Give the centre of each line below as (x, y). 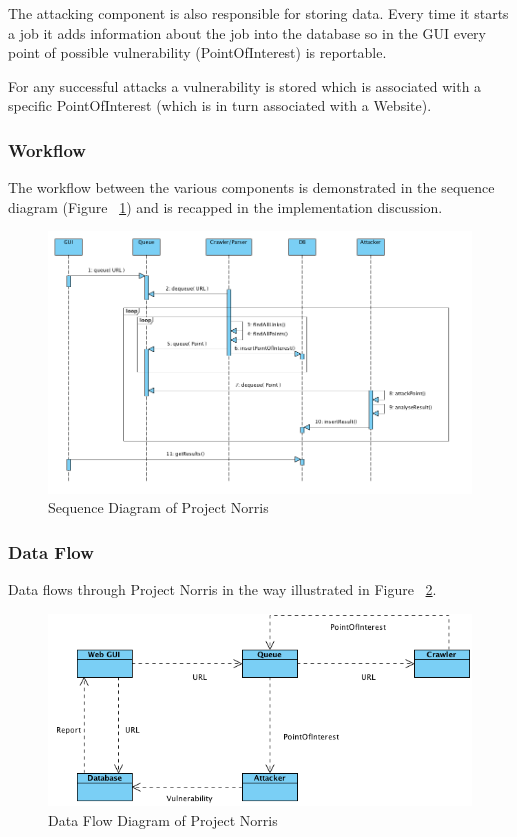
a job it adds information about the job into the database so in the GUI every (247, 32)
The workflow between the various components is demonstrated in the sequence (251, 187)
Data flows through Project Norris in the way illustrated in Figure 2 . (222, 589)
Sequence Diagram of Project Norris (158, 507)
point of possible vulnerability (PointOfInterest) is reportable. (197, 52)
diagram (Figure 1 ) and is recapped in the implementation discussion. (225, 206)
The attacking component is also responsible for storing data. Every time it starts (258, 13)
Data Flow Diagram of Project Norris (163, 820)
